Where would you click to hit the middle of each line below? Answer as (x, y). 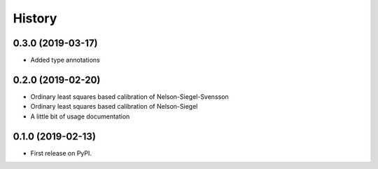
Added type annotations (65, 60)
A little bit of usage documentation (80, 116)
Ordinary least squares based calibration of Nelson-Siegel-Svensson (129, 96)
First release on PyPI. (61, 153)
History (35, 18)
